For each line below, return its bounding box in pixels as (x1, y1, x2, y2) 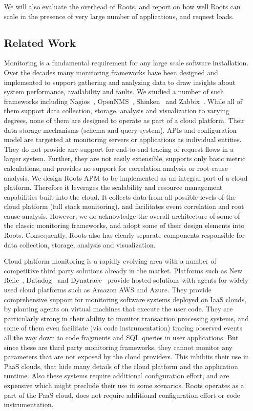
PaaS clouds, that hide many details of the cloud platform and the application (4, 361, 238, 371)
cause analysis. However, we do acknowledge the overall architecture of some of (4, 210, 240, 221)
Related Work (4, 35, 76, 50)
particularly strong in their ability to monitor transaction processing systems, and (4, 313, 249, 323)
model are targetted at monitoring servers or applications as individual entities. (4, 134, 242, 144)
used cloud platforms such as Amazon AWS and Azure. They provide (4, 285, 211, 295)
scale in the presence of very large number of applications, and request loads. (4, 11, 234, 21)
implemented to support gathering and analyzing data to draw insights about (4, 77, 236, 87)
